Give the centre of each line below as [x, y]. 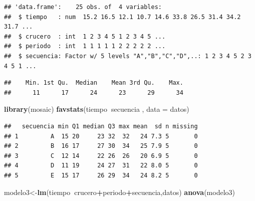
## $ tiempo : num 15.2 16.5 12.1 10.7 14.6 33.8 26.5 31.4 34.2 [122, 17]
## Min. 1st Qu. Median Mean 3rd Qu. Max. [94, 83]
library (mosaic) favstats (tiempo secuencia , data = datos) [97, 109]
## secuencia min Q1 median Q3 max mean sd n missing [101, 126]
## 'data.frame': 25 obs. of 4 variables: [83, 7]
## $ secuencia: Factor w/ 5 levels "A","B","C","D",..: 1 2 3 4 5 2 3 [128, 56]
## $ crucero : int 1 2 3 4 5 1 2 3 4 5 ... [85, 36]
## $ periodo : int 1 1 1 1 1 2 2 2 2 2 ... [85, 46]
